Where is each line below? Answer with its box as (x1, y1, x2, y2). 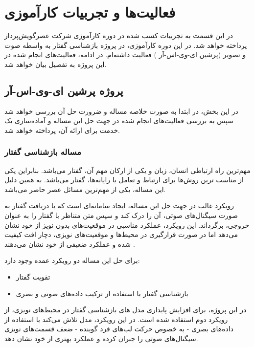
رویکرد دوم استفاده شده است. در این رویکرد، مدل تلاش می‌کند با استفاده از (4, 314, 228, 324)
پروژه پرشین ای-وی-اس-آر (4, 83, 123, 98)
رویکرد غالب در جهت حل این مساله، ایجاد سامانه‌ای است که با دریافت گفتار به (4, 200, 234, 211)
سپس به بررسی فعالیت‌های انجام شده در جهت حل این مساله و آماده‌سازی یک (4, 115, 234, 126)
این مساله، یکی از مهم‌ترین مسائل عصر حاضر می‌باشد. (4, 184, 166, 194)
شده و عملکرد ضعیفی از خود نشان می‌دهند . (4, 239, 135, 249)
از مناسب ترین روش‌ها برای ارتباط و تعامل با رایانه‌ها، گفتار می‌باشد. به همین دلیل (4, 174, 244, 185)
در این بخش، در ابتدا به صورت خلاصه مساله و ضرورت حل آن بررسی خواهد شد (4, 106, 238, 116)
